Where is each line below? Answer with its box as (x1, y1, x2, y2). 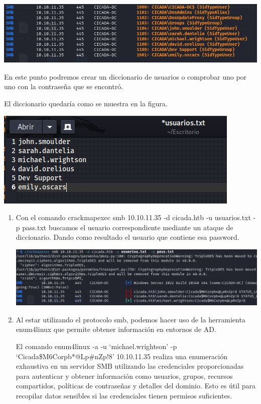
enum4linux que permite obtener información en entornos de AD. (16, 324, 216, 334)
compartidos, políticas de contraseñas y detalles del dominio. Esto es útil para (16, 380, 256, 391)
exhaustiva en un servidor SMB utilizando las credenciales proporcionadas (16, 361, 244, 371)
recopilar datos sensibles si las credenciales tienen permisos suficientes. (16, 390, 232, 400)
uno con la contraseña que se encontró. (4, 81, 123, 92)
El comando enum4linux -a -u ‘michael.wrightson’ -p (16, 341, 177, 351)
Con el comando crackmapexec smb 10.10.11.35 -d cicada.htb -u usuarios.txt (16, 212, 251, 223)
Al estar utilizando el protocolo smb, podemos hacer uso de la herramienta (16, 314, 245, 324)
